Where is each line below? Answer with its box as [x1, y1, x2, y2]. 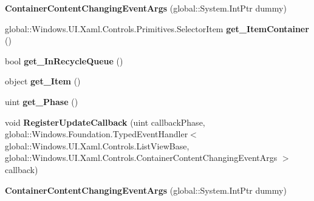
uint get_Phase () [5, 95, 78, 107]
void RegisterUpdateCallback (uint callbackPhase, [5, 115, 205, 128]
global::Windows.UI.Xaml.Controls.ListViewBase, [5, 139, 189, 152]
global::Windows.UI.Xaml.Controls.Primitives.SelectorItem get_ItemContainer [5, 22, 309, 35]
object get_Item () [5, 75, 81, 87]
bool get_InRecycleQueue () [5, 54, 123, 67]
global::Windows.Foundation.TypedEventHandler [5, 128, 188, 140]
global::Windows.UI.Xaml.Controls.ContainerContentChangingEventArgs [5, 151, 278, 164]
